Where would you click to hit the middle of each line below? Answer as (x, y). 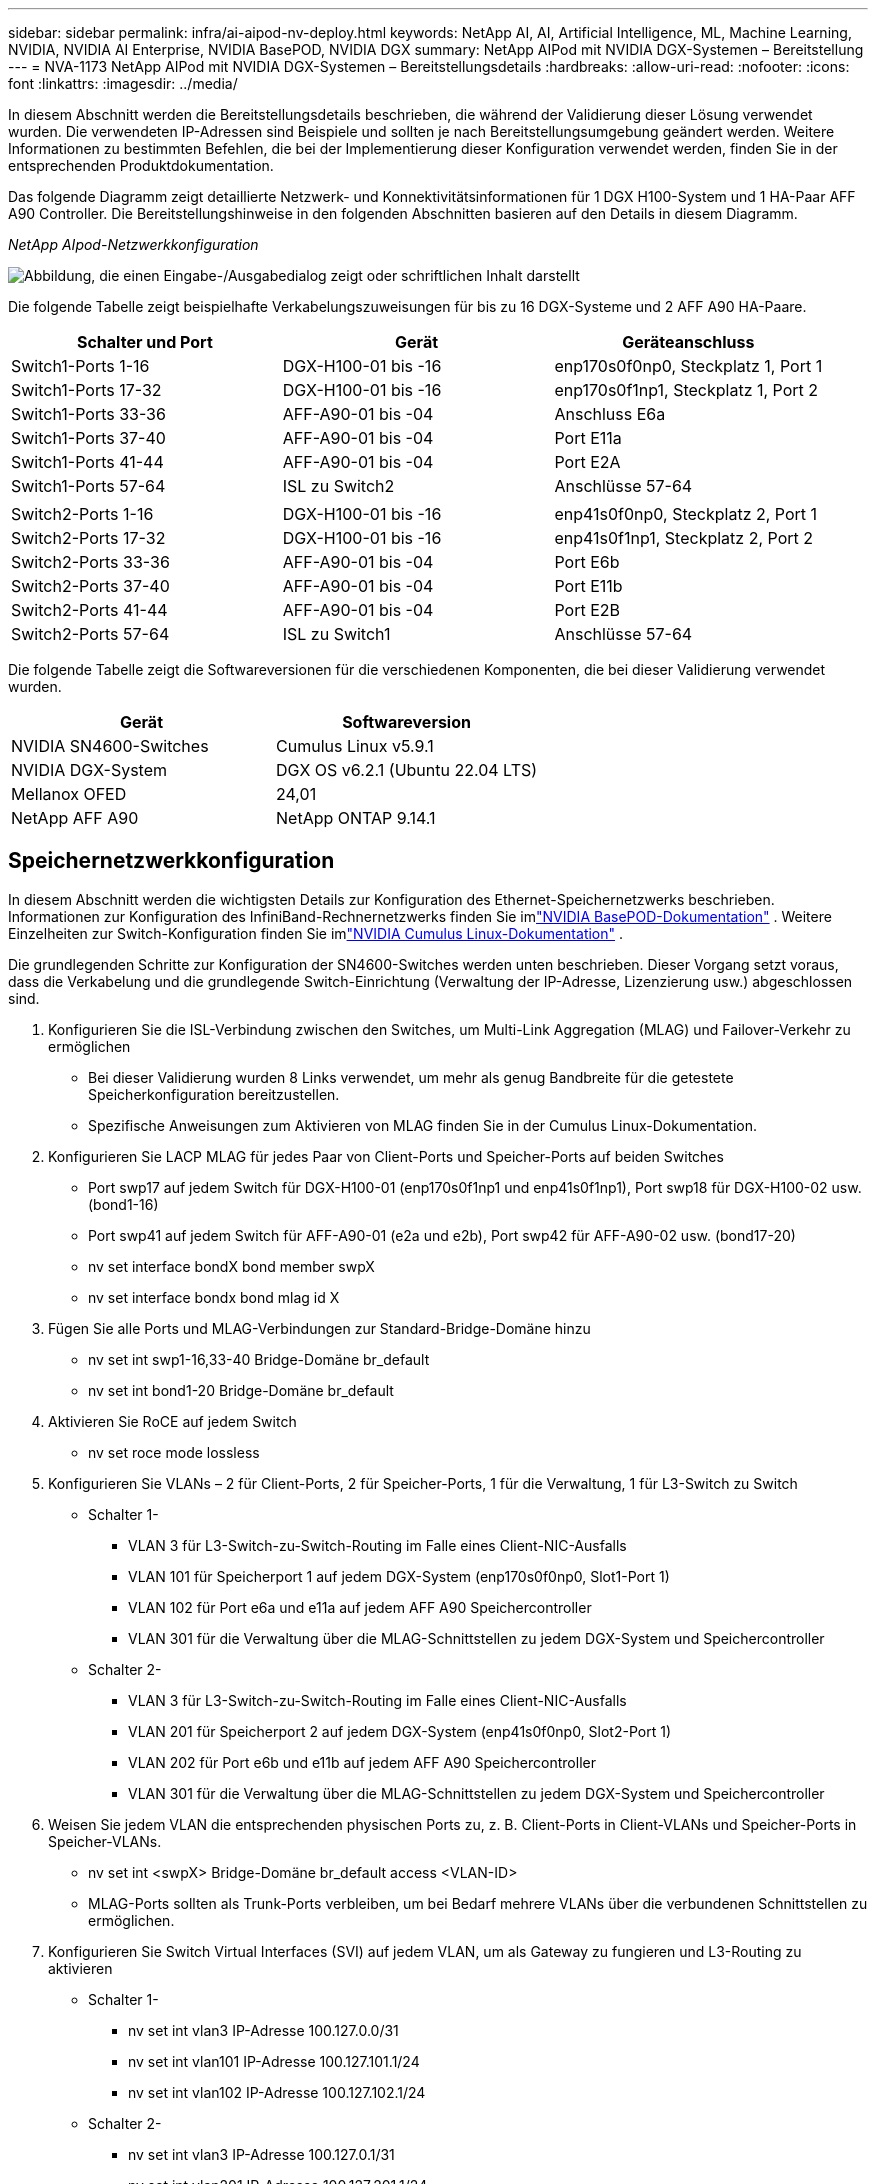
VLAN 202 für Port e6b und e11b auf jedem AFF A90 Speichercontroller (362, 1762)
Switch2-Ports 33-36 (90, 562)
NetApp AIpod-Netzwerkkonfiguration (133, 244)
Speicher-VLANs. (105, 1841)
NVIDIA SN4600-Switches (110, 746)
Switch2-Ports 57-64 (90, 634)
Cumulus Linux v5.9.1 (355, 746)
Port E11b (588, 586)
